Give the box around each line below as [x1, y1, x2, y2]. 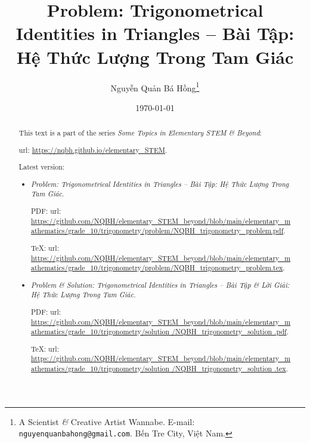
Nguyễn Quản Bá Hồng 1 [110, 79, 200, 94]
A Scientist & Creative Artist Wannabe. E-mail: [18, 415, 195, 427]
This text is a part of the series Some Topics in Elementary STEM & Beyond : [18, 128, 262, 138]
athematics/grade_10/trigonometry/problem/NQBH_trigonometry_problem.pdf [31, 226, 284, 236]
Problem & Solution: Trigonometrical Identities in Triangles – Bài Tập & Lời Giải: [31, 279, 290, 290]
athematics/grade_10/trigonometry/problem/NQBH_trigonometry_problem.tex [31, 263, 283, 273]
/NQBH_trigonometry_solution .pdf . [172, 327, 289, 337]
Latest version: [18, 162, 65, 172]
